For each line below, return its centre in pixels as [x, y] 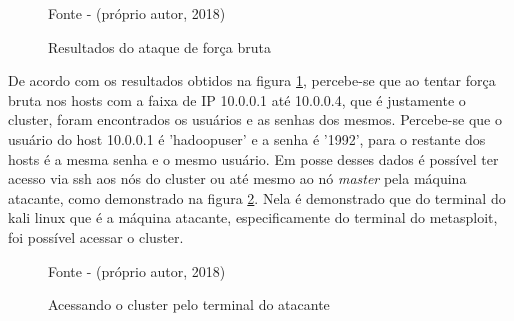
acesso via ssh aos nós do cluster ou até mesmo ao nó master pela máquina [237, 178]
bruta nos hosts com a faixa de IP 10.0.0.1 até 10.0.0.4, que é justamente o [237, 99]
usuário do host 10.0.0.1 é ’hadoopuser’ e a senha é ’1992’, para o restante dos [247, 138]
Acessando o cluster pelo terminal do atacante [189, 304]
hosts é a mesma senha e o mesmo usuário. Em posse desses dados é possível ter [253, 158]
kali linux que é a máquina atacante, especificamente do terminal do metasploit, [253, 217]
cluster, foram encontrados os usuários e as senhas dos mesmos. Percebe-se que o [255, 119]
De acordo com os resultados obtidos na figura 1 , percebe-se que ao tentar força [252, 80]
